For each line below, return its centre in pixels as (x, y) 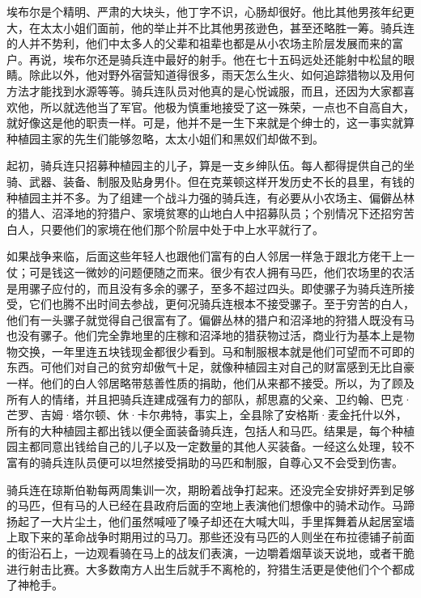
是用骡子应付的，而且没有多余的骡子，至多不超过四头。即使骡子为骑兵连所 (205, 288)
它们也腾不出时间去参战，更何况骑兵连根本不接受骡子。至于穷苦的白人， (221, 304)
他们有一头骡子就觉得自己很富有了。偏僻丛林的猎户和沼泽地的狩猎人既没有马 (210, 319)
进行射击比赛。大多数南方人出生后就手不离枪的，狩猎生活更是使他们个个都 (205, 568)
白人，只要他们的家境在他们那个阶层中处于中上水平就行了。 (165, 229)
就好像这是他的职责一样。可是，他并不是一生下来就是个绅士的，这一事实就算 (210, 123)
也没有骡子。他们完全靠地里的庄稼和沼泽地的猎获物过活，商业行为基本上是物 (210, 335)
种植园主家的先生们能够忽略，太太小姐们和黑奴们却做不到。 (165, 138)
